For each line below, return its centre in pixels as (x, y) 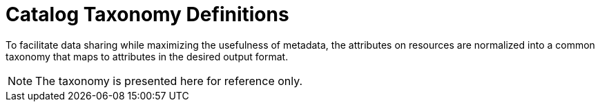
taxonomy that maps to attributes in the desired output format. (147, 56)
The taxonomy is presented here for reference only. (169, 81)
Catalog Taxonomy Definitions (147, 14)
